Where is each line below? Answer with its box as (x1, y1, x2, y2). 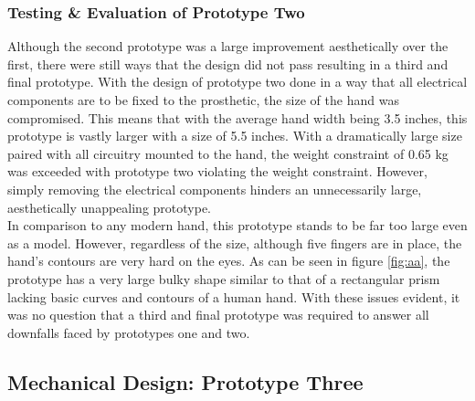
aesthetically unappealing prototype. (7, 197, 211, 216)
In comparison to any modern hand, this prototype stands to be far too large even (7, 216, 468, 235)
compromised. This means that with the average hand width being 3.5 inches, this (7, 108, 468, 127)
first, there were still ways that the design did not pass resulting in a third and (7, 54, 449, 73)
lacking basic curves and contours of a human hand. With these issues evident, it (7, 287, 460, 306)
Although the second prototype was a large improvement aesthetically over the (7, 37, 449, 56)
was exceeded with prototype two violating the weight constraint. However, (7, 162, 427, 181)
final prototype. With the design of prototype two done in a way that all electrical (7, 72, 468, 91)
